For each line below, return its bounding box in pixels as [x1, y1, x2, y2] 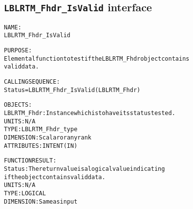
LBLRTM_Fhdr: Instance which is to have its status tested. [4, 110, 175, 117]
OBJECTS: [4, 101, 32, 109]
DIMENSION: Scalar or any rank [4, 134, 91, 141]
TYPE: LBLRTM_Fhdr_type [4, 126, 78, 133]
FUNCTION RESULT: [4, 157, 57, 164]
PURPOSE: [4, 47, 32, 54]
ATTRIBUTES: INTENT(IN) [4, 142, 78, 149]
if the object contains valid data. [4, 173, 106, 181]
